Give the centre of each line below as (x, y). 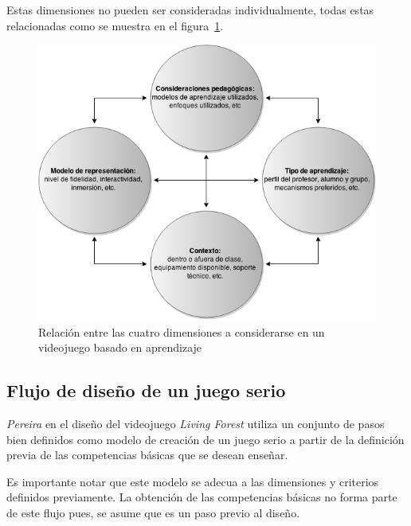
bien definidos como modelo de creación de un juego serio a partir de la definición (205, 439)
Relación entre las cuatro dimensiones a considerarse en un (182, 331)
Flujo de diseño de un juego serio (146, 390)
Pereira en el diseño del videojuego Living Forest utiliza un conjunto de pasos (196, 423)
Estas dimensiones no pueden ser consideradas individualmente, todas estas (190, 10)
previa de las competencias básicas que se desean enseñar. (147, 455)
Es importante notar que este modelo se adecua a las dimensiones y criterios (193, 481)
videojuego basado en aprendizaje (120, 347)
